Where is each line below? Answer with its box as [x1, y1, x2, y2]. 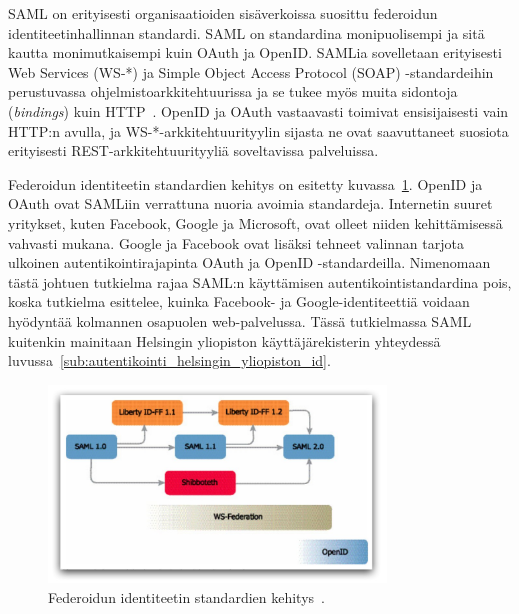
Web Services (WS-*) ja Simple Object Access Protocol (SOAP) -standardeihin [8, 61, 494, 82]
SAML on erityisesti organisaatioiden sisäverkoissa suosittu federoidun [8, 3, 438, 23]
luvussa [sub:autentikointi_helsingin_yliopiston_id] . [8, 350, 331, 371]
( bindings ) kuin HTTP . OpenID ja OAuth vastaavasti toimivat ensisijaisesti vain [8, 100, 509, 121]
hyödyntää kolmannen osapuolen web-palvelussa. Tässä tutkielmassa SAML [8, 310, 472, 331]
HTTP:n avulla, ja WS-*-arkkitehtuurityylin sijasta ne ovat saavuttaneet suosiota [8, 120, 509, 141]
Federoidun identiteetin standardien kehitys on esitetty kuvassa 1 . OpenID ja [8, 173, 483, 194]
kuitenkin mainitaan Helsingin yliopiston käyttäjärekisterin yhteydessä [8, 330, 441, 351]
